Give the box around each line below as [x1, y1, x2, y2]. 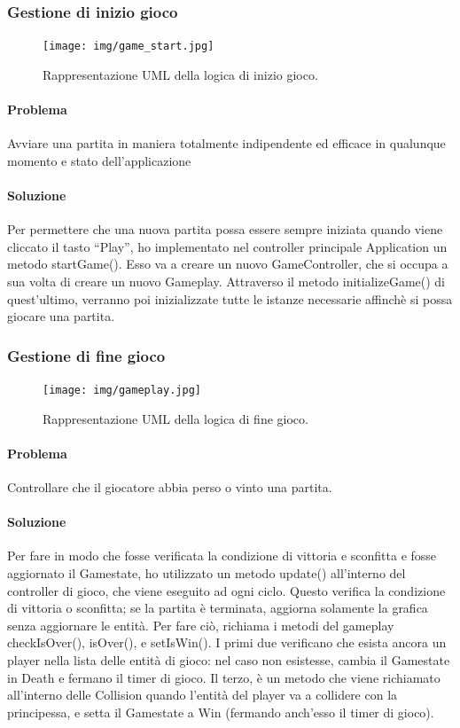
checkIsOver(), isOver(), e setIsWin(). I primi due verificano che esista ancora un [7, 633, 447, 652]
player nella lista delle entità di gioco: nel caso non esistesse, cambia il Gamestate [7, 651, 450, 669]
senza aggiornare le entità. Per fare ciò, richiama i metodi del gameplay [7, 615, 394, 634]
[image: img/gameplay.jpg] [43, 384, 201, 397]
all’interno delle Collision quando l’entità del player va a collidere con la [7, 685, 398, 704]
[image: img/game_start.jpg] [43, 40, 214, 53]
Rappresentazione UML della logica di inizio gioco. [43, 65, 318, 83]
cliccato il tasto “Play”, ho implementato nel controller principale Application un [7, 237, 448, 255]
